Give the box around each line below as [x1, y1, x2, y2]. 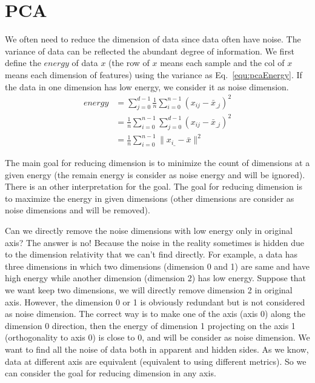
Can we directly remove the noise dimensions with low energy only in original [5, 224, 293, 237]
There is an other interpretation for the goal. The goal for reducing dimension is [5, 180, 302, 193]
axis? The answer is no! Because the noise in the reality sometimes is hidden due [5, 236, 304, 248]
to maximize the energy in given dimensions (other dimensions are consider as [5, 191, 294, 204]
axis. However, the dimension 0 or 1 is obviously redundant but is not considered [5, 295, 305, 308]
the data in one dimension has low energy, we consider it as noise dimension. [5, 80, 289, 93]
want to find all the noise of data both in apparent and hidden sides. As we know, [5, 342, 309, 355]
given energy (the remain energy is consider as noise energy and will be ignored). [5, 168, 305, 181]
